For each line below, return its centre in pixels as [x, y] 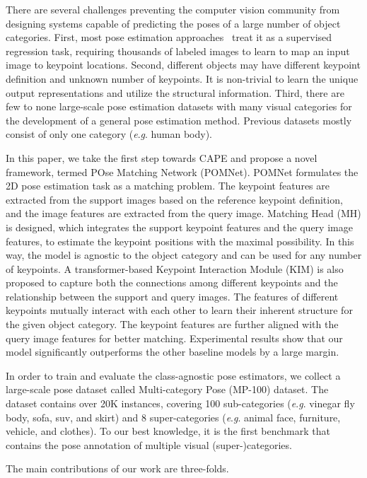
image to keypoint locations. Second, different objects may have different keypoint [183, 65]
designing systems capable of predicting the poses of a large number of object [173, 23]
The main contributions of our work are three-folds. [117, 468]
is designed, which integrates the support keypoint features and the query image [179, 227]
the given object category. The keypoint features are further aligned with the [172, 324]
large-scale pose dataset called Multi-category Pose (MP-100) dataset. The [167, 389]
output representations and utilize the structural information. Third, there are [175, 92]
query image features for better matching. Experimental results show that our [174, 338]
